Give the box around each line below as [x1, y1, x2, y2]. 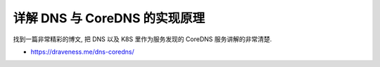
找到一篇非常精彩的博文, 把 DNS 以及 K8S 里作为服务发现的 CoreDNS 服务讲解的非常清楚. [13, 35, 272, 43]
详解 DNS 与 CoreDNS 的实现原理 [13, 10, 205, 26]
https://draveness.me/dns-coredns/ [30, 47, 135, 56]
